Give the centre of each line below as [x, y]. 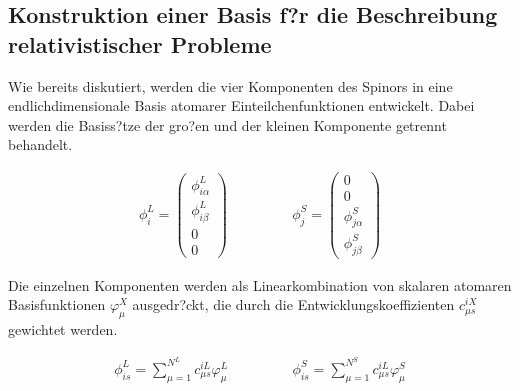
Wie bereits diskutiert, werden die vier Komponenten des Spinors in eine [230, 85]
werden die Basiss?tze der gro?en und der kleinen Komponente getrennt [227, 124]
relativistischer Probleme [140, 43]
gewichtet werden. [63, 329]
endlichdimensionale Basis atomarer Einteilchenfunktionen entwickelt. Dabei [241, 105]
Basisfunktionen [57, 304]
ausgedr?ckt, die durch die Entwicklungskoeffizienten [293, 304]
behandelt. [40, 144]
